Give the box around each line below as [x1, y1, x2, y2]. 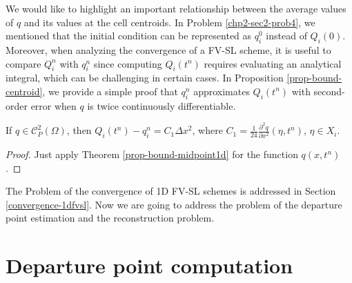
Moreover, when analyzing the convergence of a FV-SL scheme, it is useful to [6, 42, 331, 57]
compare [6, 56, 41, 70]
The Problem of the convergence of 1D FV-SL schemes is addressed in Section [6, 184, 336, 198]
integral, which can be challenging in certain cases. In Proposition [6, 70, 284, 85]
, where [192, 123, 223, 137]
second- [313, 84, 345, 98]
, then [66, 123, 92, 137]
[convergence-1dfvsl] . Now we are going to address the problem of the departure [6, 197, 342, 211]
